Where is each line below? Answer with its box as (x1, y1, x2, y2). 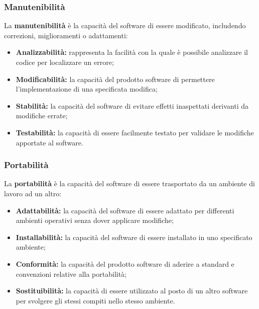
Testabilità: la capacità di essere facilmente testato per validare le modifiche (16, 127, 254, 137)
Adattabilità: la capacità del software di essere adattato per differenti (16, 205, 234, 215)
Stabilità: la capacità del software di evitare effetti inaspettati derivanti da (16, 100, 248, 111)
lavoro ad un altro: (4, 188, 62, 198)
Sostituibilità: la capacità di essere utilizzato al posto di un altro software (16, 285, 248, 296)
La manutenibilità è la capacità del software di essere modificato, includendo (4, 20, 246, 31)
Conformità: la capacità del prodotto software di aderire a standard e (16, 258, 234, 269)
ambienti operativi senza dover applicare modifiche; (16, 215, 174, 225)
